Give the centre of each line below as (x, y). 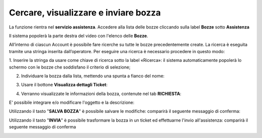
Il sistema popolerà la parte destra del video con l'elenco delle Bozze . (79, 36)
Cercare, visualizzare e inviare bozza (85, 13)
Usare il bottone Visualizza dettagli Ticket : (64, 85)
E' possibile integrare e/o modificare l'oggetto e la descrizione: (72, 103)
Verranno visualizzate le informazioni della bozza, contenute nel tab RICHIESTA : (101, 94)
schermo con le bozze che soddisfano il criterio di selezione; (70, 67)
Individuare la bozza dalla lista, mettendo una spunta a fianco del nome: (93, 76)
